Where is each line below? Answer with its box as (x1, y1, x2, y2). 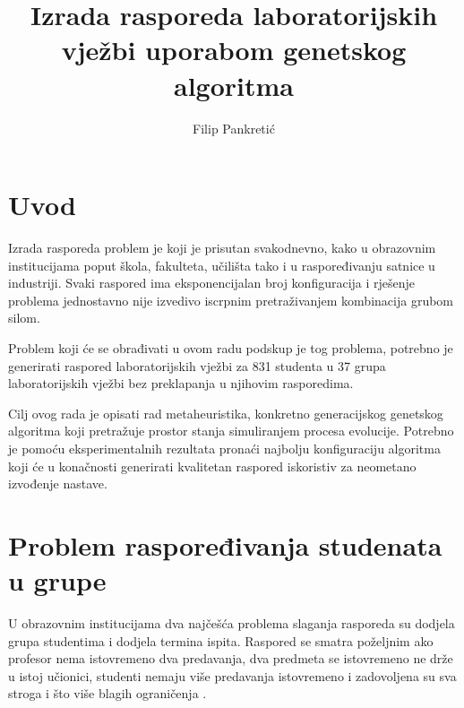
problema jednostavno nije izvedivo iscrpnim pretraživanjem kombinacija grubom (8, 290, 453, 309)
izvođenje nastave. (8, 474, 107, 493)
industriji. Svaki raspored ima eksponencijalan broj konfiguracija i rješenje (8, 273, 416, 292)
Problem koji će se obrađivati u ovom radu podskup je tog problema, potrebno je (8, 339, 453, 357)
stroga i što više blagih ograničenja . (8, 684, 207, 703)
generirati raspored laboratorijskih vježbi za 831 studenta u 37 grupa (8, 356, 386, 375)
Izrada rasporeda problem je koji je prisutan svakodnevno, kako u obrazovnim (8, 238, 436, 257)
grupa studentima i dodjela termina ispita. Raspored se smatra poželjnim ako (8, 631, 434, 650)
